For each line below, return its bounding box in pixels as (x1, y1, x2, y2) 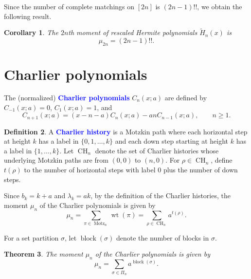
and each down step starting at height (115, 136, 229, 146)
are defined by (164, 92, 207, 102)
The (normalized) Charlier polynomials (4, 92, 130, 102)
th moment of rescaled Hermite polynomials (68, 27, 197, 37)
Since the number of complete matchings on (4, 1, 135, 11)
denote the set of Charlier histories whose (95, 145, 219, 155)
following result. (4, 11, 52, 21)
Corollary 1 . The (4, 27, 58, 37)
